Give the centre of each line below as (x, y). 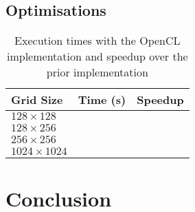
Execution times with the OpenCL (97, 41)
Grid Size (37, 100)
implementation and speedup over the (97, 56)
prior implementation (97, 72)
